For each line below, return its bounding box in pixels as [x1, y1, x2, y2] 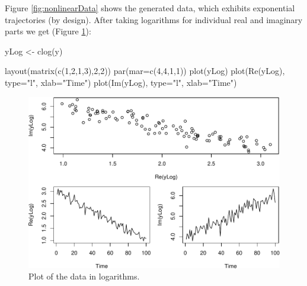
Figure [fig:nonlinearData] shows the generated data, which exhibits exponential [5, 2, 295, 14]
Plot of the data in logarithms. [28, 270, 140, 282]
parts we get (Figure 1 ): [5, 25, 91, 37]
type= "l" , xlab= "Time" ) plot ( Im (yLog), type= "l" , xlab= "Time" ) [5, 76, 237, 88]
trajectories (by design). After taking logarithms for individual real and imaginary [5, 13, 303, 25]
